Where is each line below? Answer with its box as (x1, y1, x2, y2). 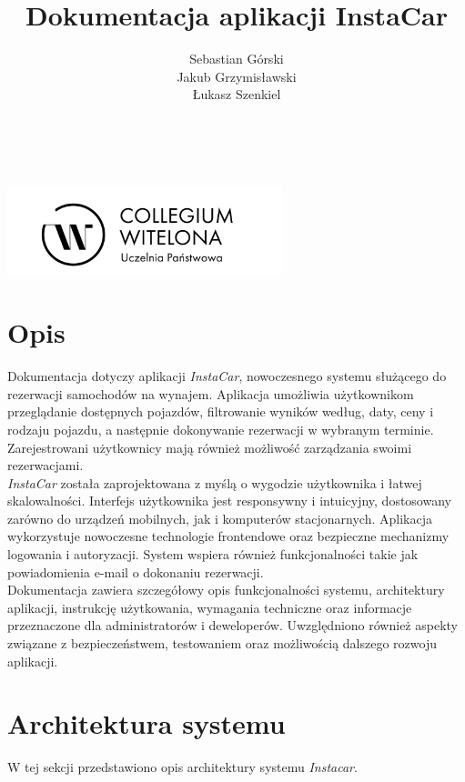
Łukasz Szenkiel (192, 85, 281, 104)
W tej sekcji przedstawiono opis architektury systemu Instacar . (7, 757, 358, 777)
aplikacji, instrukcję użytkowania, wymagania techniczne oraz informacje (7, 597, 412, 617)
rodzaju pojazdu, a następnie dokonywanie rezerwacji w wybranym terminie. (7, 419, 434, 438)
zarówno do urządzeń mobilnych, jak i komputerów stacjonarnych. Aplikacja (7, 508, 432, 527)
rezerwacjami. (7, 456, 84, 475)
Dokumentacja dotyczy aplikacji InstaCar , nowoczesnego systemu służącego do (7, 366, 447, 386)
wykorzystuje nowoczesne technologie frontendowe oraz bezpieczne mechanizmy (7, 526, 450, 546)
